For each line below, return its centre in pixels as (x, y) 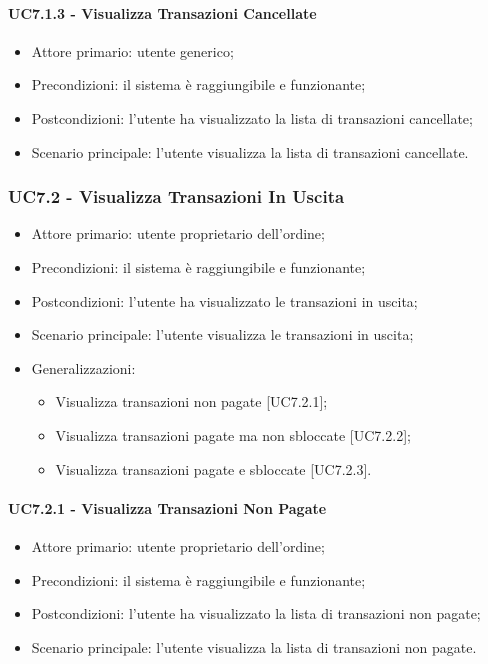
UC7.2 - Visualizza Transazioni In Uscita (176, 196)
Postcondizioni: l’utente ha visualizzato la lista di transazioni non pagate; (256, 613)
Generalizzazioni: (83, 367)
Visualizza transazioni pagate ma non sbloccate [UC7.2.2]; (233, 434)
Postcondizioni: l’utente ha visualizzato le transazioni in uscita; (224, 300)
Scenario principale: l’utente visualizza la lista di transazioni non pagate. (254, 646)
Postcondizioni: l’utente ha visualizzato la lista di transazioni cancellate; (252, 117)
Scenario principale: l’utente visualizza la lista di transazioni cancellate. (250, 151)
